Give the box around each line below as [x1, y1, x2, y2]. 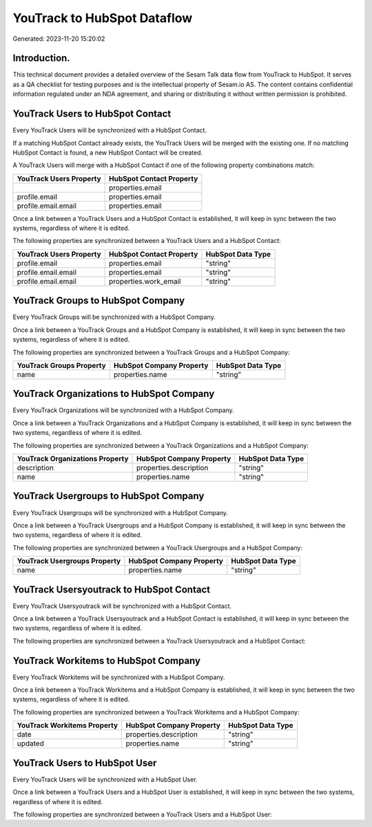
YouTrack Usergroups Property [17, 556, 121, 566]
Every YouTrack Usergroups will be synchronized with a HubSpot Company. [12, 508, 229, 517]
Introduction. [12, 52, 70, 64]
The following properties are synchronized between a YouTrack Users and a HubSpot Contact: [12, 237, 282, 245]
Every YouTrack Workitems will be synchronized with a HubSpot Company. [12, 673, 225, 681]
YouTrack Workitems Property [17, 721, 118, 730]
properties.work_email [109, 276, 181, 286]
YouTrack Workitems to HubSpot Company [12, 654, 201, 666]
